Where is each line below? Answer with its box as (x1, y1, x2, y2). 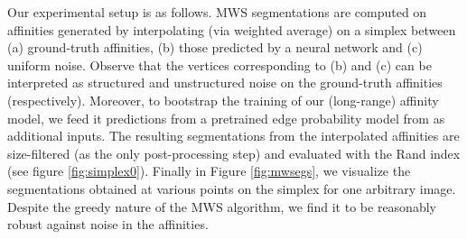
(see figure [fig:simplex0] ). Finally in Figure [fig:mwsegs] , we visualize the (7, 161, 411, 180)
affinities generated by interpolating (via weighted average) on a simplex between (7, 20, 456, 39)
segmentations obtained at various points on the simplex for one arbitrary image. (7, 179, 456, 198)
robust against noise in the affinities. (7, 215, 209, 234)
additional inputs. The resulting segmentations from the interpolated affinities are (7, 126, 460, 145)
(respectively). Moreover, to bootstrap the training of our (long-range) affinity (7, 90, 439, 109)
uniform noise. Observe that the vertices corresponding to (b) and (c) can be (7, 55, 432, 74)
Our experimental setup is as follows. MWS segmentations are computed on (7, 3, 427, 21)
